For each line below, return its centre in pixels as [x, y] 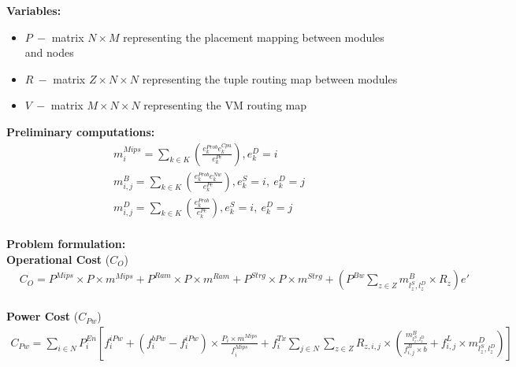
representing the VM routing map [225, 105]
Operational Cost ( [58, 259]
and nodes [49, 52]
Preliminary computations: [81, 131]
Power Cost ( [43, 316]
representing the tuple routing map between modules [270, 78]
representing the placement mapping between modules [254, 37]
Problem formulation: [66, 244]
